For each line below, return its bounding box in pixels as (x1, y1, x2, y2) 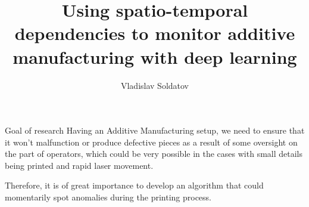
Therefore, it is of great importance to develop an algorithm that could (5, 179, 264, 191)
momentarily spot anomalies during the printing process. (5, 191, 211, 203)
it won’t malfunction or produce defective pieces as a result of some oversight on (5, 135, 298, 148)
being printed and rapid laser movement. (5, 159, 154, 171)
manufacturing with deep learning (13, 44, 297, 69)
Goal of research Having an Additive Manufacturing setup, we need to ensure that (5, 124, 305, 137)
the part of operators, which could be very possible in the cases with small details (5, 147, 303, 160)
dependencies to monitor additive (14, 21, 295, 45)
